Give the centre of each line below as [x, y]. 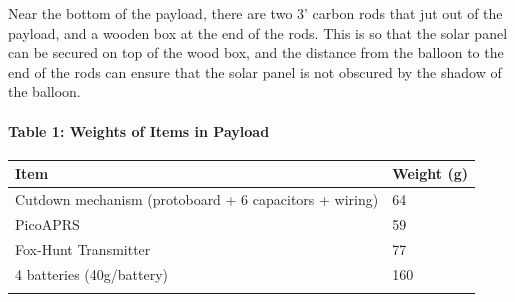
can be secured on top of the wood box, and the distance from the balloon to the [256, 52]
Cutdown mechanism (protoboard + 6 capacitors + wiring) [197, 199]
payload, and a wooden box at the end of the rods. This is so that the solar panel [258, 32]
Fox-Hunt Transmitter [83, 248]
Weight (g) [430, 173]
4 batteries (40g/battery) [91, 273]
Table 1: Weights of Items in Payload [139, 130]
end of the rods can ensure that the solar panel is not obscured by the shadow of [255, 71]
